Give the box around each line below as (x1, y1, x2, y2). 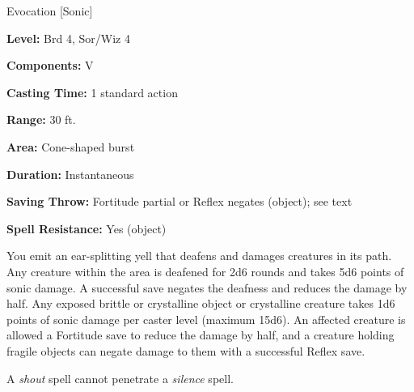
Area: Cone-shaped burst (6, 138, 135, 155)
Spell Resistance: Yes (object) (6, 219, 167, 236)
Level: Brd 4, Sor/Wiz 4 (6, 29, 130, 46)
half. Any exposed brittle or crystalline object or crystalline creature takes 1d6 (6, 295, 395, 312)
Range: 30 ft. (6, 111, 76, 128)
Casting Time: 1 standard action (6, 83, 178, 100)
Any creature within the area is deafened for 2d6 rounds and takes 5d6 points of (6, 262, 404, 279)
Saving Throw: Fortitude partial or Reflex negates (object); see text (6, 193, 353, 210)
